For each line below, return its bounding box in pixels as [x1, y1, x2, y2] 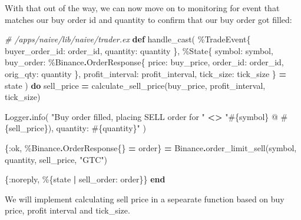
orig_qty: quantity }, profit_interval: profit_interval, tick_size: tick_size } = [5, 67, 287, 79]
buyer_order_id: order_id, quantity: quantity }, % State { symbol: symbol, [5, 44, 273, 56]
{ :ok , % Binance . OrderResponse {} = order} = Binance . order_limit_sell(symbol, [5, 141, 297, 154]
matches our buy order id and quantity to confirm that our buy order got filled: [5, 13, 292, 25]
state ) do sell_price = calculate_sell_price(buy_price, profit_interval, [5, 79, 266, 91]
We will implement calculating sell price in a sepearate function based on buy [5, 192, 285, 205]
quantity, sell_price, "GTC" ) [5, 153, 108, 165]
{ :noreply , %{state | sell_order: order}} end [5, 173, 166, 185]
